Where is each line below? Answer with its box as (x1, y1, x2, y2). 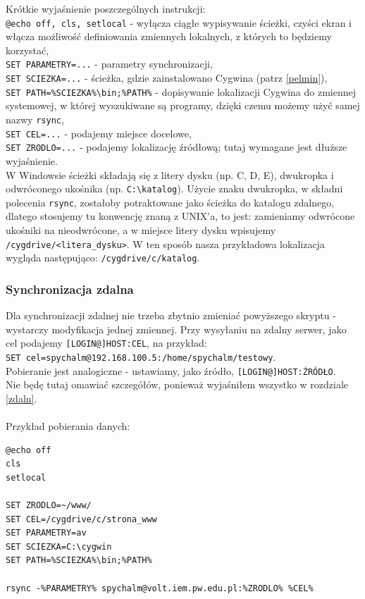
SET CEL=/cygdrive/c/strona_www (6, 514, 157, 524)
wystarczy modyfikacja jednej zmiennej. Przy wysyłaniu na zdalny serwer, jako (6, 321, 347, 336)
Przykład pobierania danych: (6, 419, 130, 433)
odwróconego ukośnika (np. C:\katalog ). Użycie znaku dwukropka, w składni (6, 181, 343, 196)
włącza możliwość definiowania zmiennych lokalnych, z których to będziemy (6, 29, 332, 44)
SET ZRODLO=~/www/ (6, 500, 92, 511)
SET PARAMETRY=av (6, 528, 87, 538)
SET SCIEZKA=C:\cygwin (6, 541, 112, 552)
